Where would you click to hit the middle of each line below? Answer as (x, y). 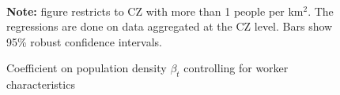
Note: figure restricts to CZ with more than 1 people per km (155, 11)
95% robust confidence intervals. (85, 41)
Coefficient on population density (87, 68)
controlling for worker (236, 68)
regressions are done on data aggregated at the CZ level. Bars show (170, 26)
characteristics (41, 84)
